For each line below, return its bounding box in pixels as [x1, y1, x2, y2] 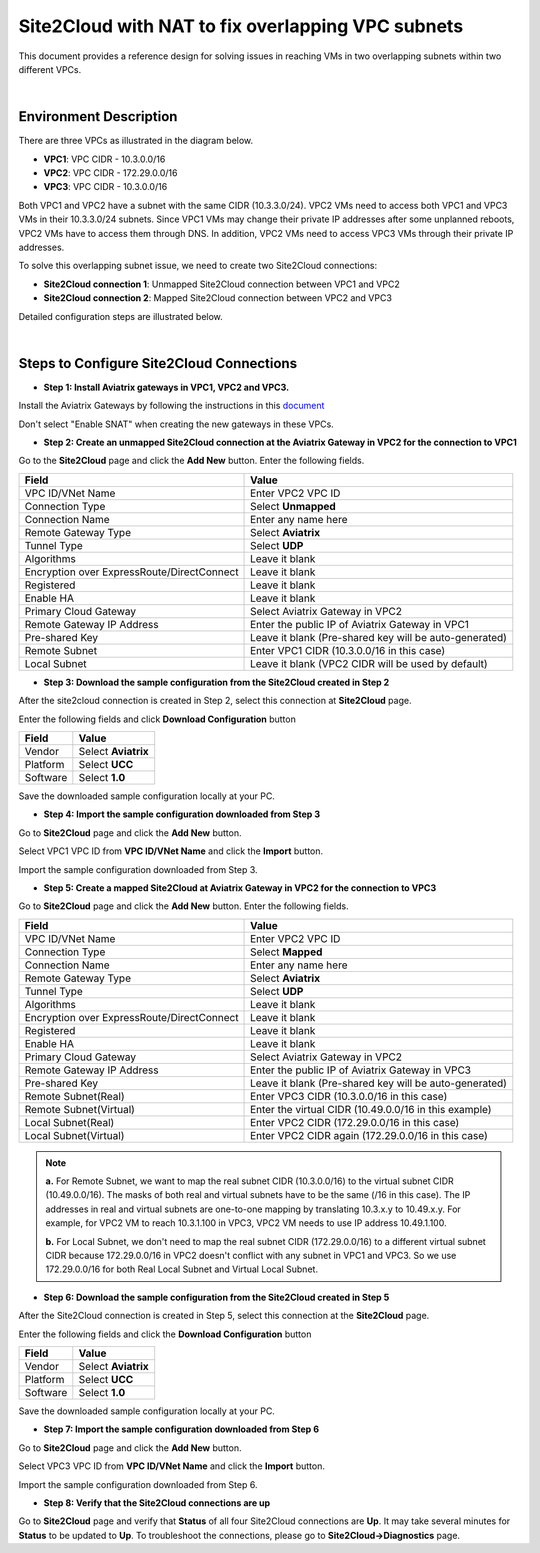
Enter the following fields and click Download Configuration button [18, 713, 297, 725]
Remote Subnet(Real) [24, 1089, 125, 1103]
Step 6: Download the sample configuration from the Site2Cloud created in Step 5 [43, 1291, 390, 1303]
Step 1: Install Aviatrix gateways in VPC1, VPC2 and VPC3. [43, 381, 290, 393]
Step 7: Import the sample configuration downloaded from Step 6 [43, 1423, 320, 1435]
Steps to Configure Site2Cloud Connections [18, 355, 298, 372]
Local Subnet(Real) [24, 1115, 115, 1129]
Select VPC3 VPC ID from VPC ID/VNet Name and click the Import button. [18, 1460, 325, 1472]
